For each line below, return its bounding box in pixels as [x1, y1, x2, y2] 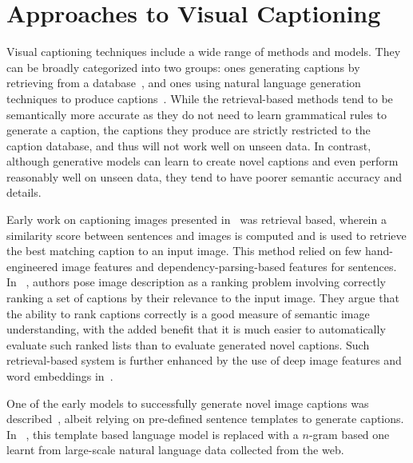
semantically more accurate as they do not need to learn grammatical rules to [6, 106, 387, 122]
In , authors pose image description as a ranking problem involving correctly [6, 273, 387, 290]
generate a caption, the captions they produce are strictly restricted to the [6, 122, 371, 138]
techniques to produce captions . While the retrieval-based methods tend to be [6, 90, 393, 106]
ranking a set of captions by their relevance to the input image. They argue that [6, 289, 399, 306]
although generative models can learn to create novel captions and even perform [6, 153, 399, 170]
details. [6, 184, 42, 201]
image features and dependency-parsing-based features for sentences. [62, 257, 397, 274]
